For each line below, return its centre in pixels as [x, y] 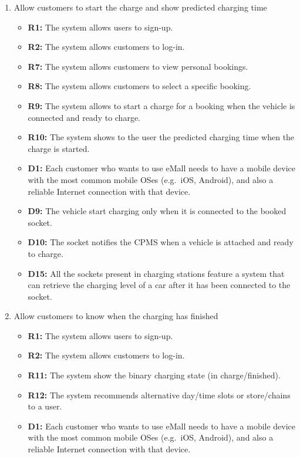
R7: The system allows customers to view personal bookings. [138, 66]
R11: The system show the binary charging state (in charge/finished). [154, 375]
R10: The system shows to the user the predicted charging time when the [161, 137]
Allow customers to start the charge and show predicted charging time [140, 7]
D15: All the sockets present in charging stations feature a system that [156, 273]
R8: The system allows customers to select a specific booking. [139, 86]
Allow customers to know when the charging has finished [116, 316]
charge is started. [59, 148]
